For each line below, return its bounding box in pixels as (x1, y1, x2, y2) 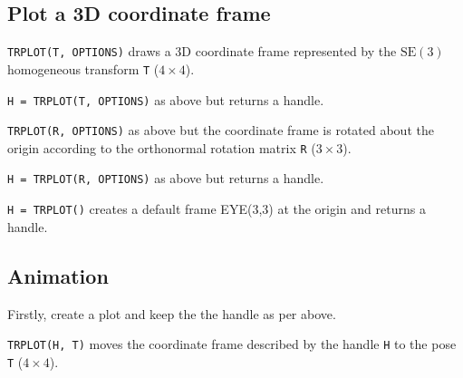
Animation (7, 261, 109, 289)
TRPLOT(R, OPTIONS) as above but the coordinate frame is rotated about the (7, 121, 434, 140)
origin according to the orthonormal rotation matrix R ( (7, 138, 316, 157)
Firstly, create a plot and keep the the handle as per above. (7, 304, 336, 323)
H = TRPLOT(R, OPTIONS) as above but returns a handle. (7, 169, 324, 188)
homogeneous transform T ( (7, 59, 159, 78)
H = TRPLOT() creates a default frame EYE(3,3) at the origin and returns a (7, 199, 426, 218)
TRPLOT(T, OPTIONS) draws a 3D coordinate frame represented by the (7, 42, 397, 61)
